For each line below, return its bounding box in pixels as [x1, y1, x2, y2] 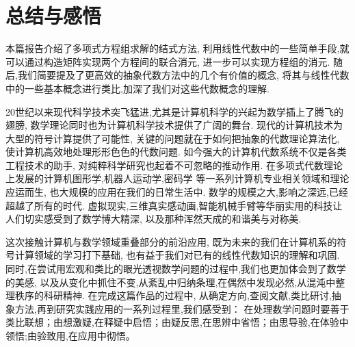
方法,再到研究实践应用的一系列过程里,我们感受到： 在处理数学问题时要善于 [14, 301, 350, 316]
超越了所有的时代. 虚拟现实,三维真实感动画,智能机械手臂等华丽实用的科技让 [5, 198, 343, 212]
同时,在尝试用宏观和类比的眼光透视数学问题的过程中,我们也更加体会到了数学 [5, 261, 346, 276]
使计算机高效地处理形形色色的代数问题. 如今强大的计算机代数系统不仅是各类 [5, 144, 347, 159]
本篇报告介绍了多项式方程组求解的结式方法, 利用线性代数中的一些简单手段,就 [5, 41, 350, 55]
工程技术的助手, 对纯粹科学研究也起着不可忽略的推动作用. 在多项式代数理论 [5, 157, 343, 172]
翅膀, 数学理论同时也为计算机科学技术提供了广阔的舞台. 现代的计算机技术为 [5, 118, 343, 132]
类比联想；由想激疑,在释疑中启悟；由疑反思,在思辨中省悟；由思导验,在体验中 [5, 315, 349, 329]
